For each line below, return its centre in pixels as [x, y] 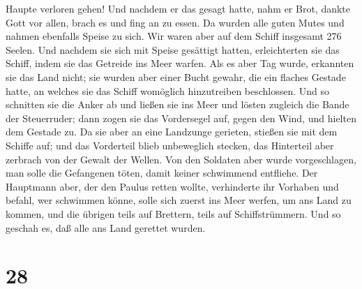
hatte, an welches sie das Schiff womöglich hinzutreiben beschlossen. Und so [168, 90]
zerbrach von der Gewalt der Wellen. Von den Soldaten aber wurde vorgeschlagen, [181, 159]
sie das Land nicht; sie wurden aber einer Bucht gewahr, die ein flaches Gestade [176, 76]
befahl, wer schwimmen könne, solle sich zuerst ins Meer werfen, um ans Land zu [179, 200]
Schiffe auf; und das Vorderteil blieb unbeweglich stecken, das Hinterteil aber [170, 145]
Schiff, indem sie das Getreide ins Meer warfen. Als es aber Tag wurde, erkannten [180, 63]
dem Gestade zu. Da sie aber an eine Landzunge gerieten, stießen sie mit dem [172, 132]
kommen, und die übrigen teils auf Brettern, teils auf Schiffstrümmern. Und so [173, 213]
